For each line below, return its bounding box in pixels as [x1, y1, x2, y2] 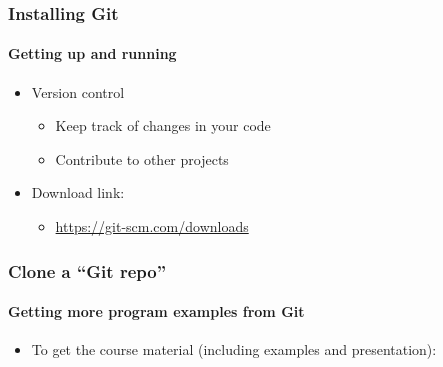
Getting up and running [8, 43, 177, 64]
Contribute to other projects [55, 148, 229, 169]
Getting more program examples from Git [8, 301, 305, 322]
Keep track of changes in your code [55, 115, 271, 136]
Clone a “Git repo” [8, 258, 166, 283]
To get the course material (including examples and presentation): [31, 339, 437, 360]
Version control [31, 81, 125, 102]
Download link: [31, 182, 125, 203]
